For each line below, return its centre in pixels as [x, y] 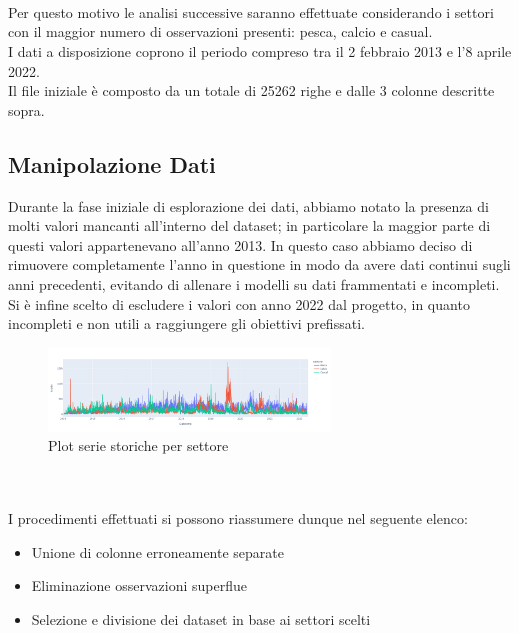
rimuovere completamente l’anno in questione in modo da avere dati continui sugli [259, 264]
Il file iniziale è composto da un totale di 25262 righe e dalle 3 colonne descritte [251, 90]
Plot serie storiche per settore [138, 445]
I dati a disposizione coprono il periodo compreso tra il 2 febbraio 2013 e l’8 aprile [260, 50]
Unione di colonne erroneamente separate [157, 551]
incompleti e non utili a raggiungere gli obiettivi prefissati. [186, 323]
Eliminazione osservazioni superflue [139, 585]
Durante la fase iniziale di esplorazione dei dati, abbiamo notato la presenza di [248, 205]
